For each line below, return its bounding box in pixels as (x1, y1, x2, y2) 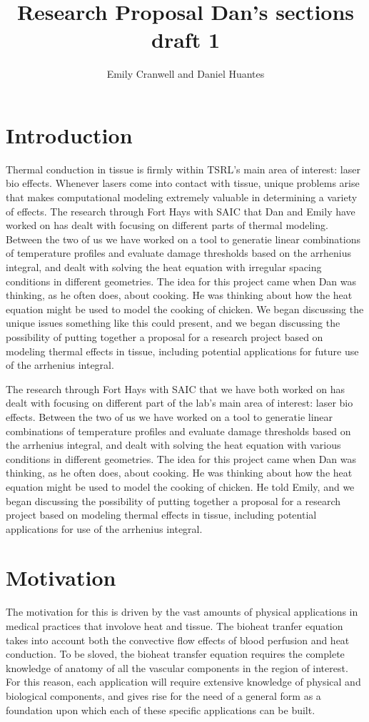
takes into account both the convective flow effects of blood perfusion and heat (6, 632, 350, 647)
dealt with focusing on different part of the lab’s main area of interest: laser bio (6, 395, 353, 410)
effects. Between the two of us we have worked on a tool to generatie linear (6, 409, 333, 424)
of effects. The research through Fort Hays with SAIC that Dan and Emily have (6, 203, 355, 218)
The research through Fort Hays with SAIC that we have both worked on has (6, 381, 345, 396)
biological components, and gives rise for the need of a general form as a (6, 688, 321, 703)
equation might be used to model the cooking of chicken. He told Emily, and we (6, 479, 355, 494)
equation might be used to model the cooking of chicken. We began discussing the (6, 301, 364, 316)
